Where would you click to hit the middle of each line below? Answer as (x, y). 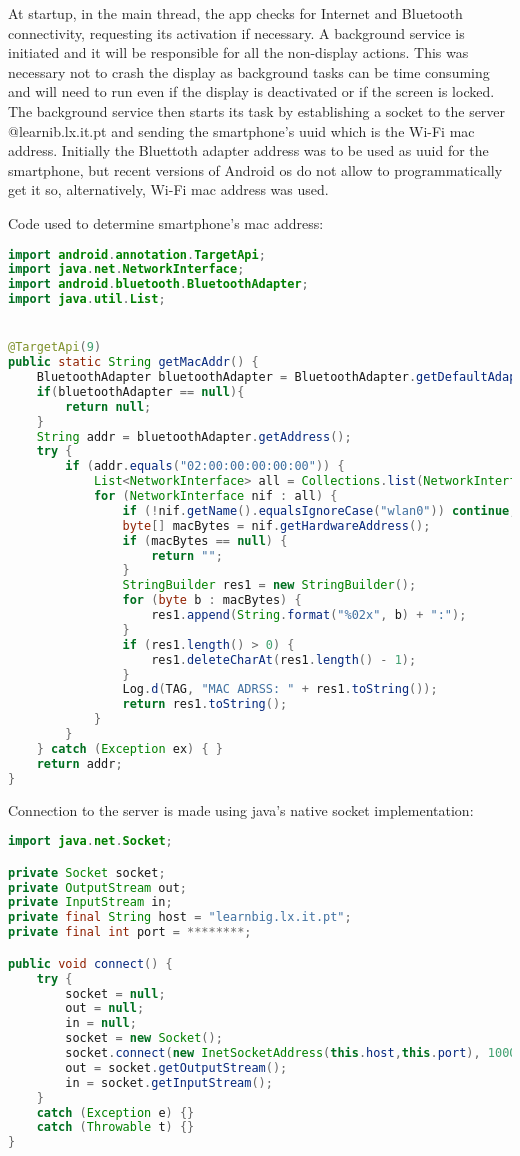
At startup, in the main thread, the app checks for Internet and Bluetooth (235, 13)
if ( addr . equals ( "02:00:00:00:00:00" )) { (205, 466)
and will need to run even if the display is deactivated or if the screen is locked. (251, 91)
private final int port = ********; (130, 932)
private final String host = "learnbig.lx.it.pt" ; (180, 917)
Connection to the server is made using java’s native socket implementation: (241, 809)
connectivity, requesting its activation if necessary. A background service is (236, 32)
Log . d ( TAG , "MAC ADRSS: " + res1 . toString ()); (280, 689)
